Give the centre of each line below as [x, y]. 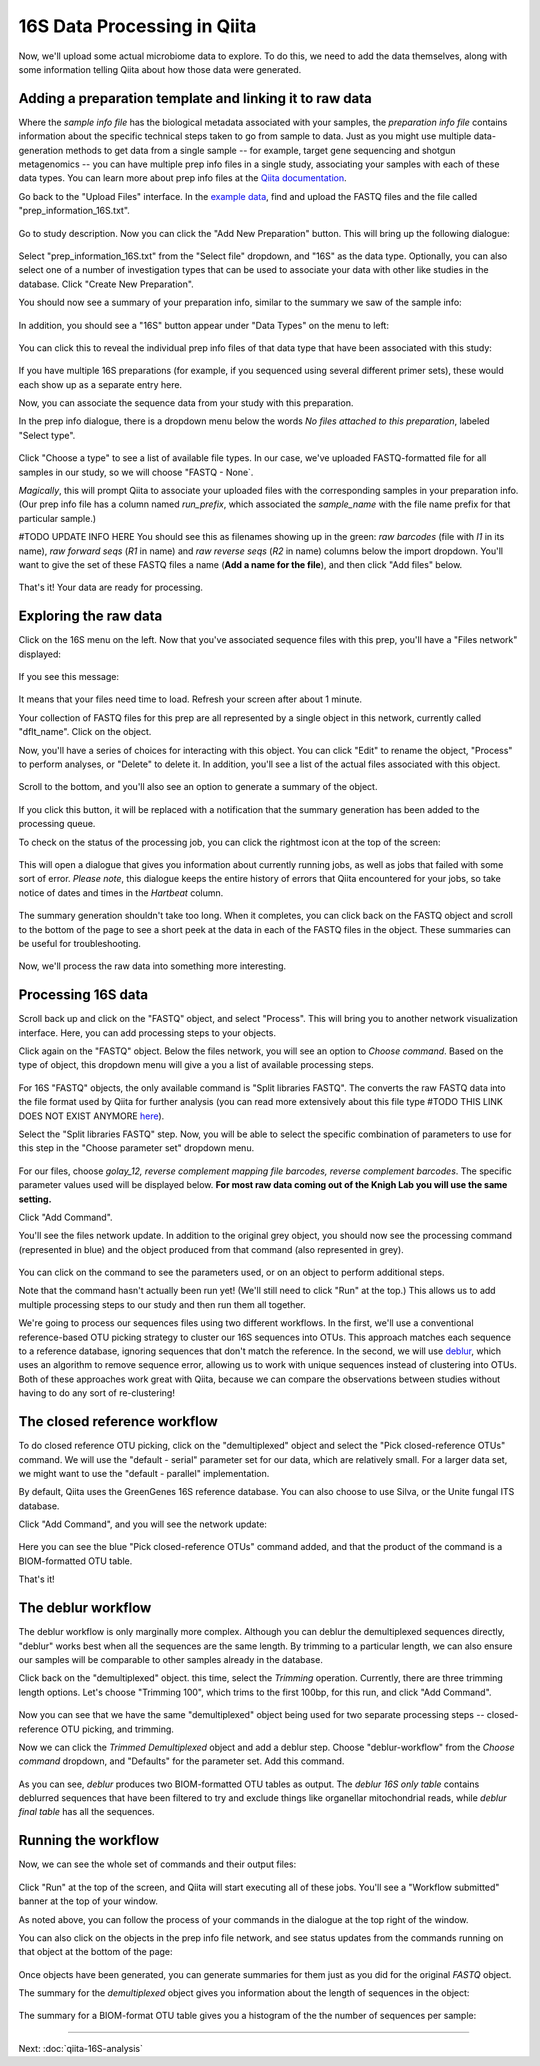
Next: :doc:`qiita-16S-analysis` [81, 2048]
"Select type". [47, 435]
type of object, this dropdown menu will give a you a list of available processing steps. [196, 1065]
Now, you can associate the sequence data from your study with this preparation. [186, 403]
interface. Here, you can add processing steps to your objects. [147, 1032]
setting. [35, 1199]
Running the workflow [89, 1840]
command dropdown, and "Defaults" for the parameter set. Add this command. [181, 1761]
